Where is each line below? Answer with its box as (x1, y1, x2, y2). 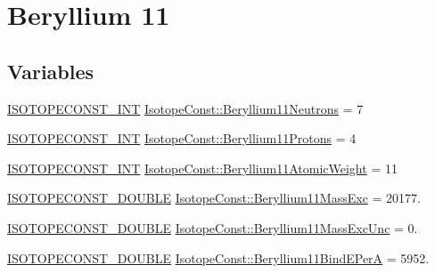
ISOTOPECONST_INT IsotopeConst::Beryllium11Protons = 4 (7, 129, 357, 148)
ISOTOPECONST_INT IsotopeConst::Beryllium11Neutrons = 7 (7, 99, 364, 117)
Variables (7, 57, 94, 84)
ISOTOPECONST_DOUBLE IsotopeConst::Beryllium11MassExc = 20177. (7, 189, 421, 207)
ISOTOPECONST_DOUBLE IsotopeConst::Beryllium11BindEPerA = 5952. (7, 248, 430, 267)
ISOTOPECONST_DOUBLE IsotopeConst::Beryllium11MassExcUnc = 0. (7, 218, 418, 237)
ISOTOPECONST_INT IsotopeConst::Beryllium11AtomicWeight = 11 (7, 158, 398, 177)
